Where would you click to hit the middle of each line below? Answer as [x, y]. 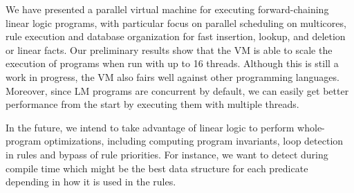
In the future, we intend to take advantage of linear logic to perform [150, 127]
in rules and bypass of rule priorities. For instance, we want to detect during [167, 154]
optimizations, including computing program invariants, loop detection [194, 141]
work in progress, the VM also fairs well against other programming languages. [173, 76]
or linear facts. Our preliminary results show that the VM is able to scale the [169, 49]
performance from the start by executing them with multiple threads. [152, 104]
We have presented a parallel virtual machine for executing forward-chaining [167, 9]
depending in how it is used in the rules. [91, 182]
